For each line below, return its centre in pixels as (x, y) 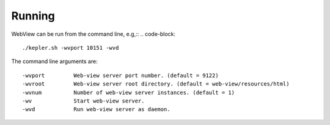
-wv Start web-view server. (83, 101)
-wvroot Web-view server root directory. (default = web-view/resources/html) (156, 84)
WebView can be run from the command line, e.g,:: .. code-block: (94, 34)
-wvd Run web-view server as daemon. (96, 110)
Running (33, 16)
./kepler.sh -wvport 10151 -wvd (71, 48)
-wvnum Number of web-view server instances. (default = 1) (129, 92)
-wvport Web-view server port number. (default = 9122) (121, 75)
